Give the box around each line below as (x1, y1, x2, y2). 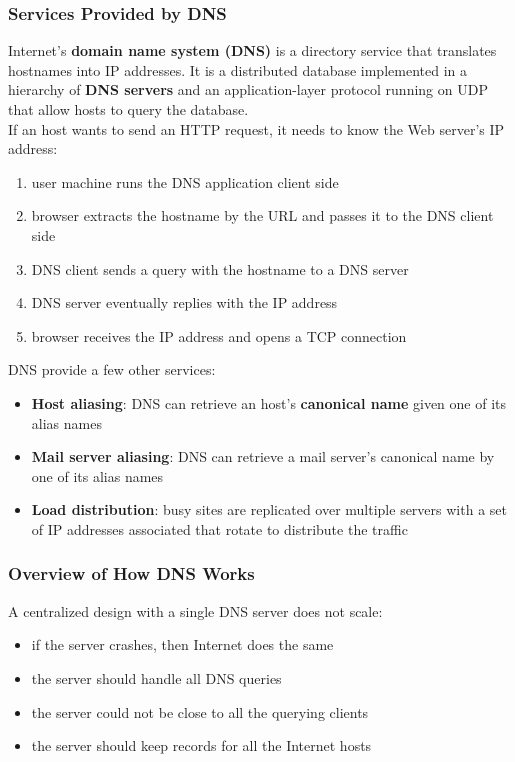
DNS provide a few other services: (8, 359, 216, 380)
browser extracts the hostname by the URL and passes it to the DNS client (31, 205, 494, 226)
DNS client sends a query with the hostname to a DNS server (31, 258, 409, 279)
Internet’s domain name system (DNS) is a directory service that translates (8, 40, 497, 61)
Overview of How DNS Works (8, 561, 255, 586)
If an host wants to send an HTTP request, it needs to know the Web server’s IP (8, 118, 505, 139)
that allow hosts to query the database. (8, 99, 249, 119)
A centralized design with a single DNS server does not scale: (8, 600, 383, 621)
